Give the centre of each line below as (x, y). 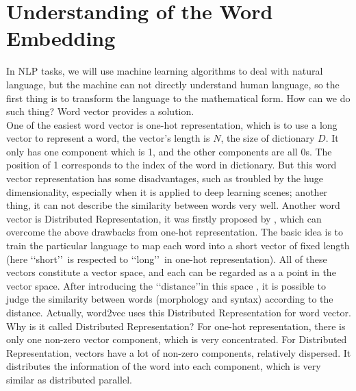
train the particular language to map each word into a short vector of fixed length (178, 245)
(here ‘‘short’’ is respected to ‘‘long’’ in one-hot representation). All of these (167, 258)
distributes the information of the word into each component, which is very (164, 366)
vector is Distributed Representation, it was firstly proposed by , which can (164, 218)
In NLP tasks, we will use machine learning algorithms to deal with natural (165, 71)
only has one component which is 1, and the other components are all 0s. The (169, 151)
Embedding (61, 38)
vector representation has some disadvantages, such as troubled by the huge (165, 178)
